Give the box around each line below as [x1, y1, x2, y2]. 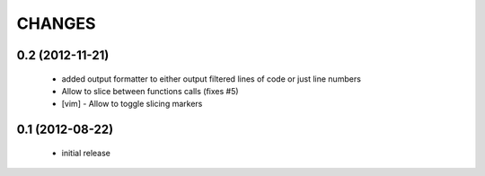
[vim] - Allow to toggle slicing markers [61, 99, 203, 110]
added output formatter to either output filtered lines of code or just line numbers [61, 73, 361, 84]
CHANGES [16, 13, 96, 33]
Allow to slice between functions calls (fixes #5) [61, 85, 239, 96]
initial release [61, 147, 111, 158]
